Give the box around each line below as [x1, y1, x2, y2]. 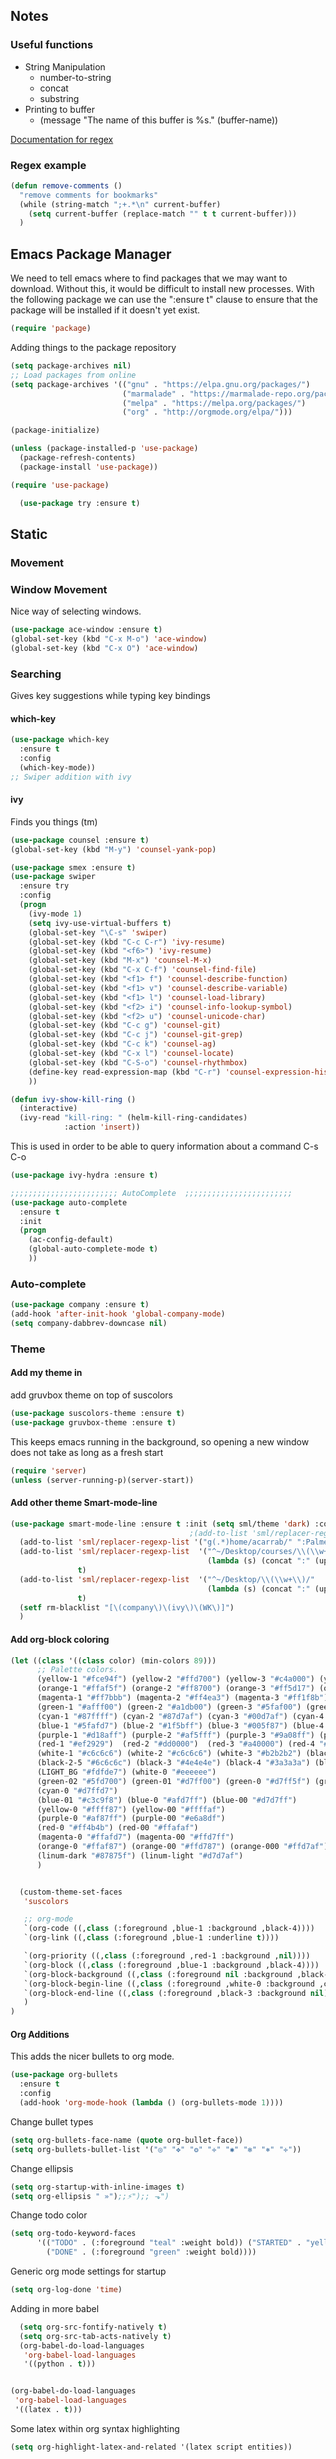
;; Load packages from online [10, 370, 137, 380]
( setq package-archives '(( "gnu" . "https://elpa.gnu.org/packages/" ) [10, 379, 311, 389]
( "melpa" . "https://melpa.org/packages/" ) [121, 398, 307, 408]
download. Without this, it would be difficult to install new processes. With [10, 283, 315, 295]
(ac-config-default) [28, 1235, 114, 1245]
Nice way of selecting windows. [10, 605, 142, 618]
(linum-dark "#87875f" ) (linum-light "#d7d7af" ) [36, 1850, 244, 1861]
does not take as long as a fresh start [10, 1446, 164, 1458]
